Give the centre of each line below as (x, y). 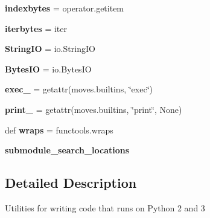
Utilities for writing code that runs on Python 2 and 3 (105, 207)
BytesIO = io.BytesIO (48, 69)
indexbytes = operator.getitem (65, 8)
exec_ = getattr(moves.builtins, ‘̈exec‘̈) (79, 89)
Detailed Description (71, 183)
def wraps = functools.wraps (59, 130)
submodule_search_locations (67, 150)
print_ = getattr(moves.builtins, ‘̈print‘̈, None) (94, 109)
